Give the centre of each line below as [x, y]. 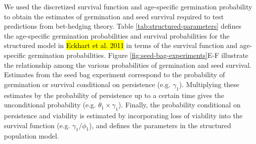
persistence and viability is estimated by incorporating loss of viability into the [123, 115]
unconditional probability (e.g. [50, 105]
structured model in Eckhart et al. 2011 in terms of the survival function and [121, 45]
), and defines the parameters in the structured [160, 125]
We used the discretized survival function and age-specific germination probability [128, 6]
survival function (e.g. [37, 125]
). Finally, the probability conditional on [179, 105]
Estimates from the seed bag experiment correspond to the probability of [115, 74]
